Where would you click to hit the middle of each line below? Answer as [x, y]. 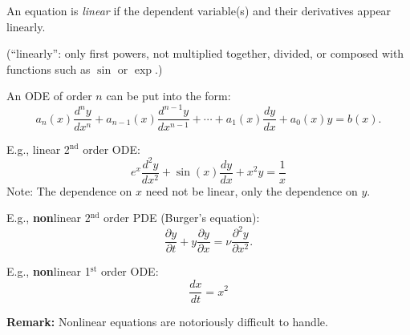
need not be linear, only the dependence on [252, 190]
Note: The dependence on [69, 190]
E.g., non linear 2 [49, 218]
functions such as [49, 69]
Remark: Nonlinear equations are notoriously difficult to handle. [167, 322]
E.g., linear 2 [38, 149]
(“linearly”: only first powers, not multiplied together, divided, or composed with [205, 53]
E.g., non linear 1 [49, 271]
